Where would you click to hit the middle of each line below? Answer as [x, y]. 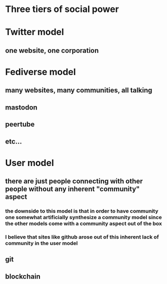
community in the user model [41, 243]
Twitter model [34, 32]
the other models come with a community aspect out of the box [84, 223]
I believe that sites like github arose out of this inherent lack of [82, 237]
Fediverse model [40, 72]
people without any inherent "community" [72, 189]
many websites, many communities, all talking [79, 90]
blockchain [23, 276]
